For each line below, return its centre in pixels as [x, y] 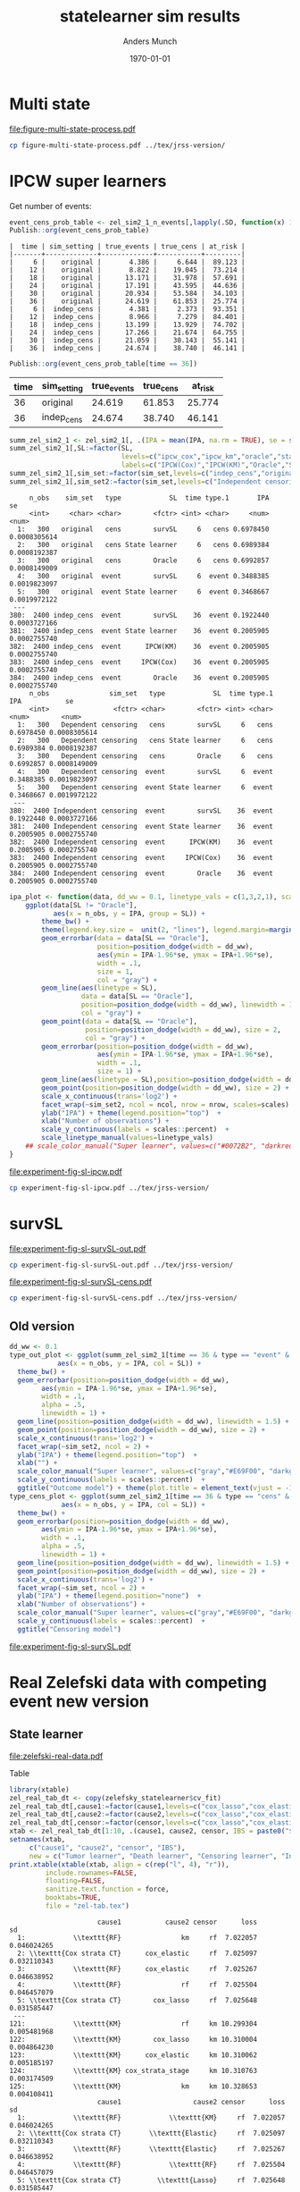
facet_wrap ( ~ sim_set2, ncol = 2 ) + [83, 1446]
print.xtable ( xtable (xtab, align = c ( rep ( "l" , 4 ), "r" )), [119, 1864]
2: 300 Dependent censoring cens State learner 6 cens [146, 740]
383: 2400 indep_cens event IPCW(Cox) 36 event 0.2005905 [139, 662]
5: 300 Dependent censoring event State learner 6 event [146, 787]
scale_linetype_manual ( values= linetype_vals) [128, 1138]
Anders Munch [150, 41]
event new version [79, 1701]
